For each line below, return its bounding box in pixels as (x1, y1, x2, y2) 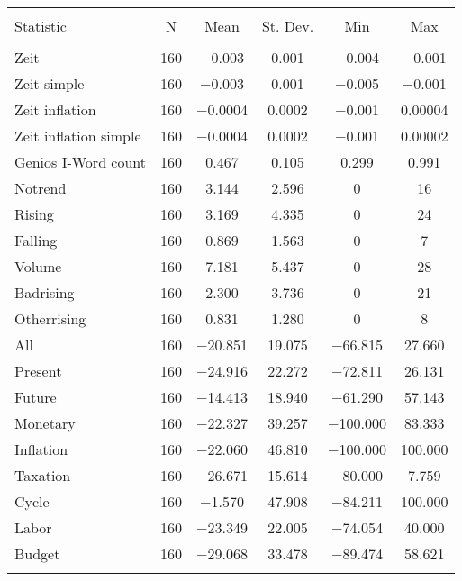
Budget (14, 543, 60, 564)
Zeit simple (14, 73, 85, 94)
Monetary (14, 413, 76, 433)
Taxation (14, 465, 71, 486)
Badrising (14, 282, 75, 303)
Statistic (14, 15, 67, 36)
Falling (14, 230, 58, 250)
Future (14, 386, 57, 407)
